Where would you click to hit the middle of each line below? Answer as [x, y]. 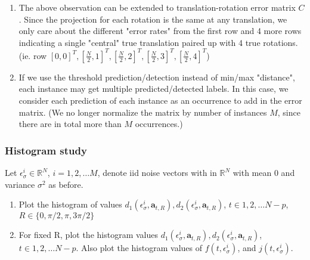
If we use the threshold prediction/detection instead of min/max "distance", [157, 77]
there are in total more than [70, 124]
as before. [66, 184]
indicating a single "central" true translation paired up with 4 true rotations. [158, 42]
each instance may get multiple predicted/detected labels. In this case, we [154, 89]
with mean [252, 173]
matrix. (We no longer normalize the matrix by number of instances [143, 112]
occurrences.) [159, 124]
